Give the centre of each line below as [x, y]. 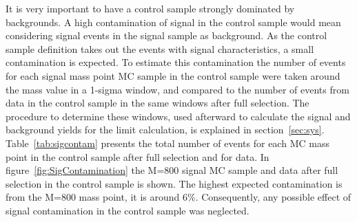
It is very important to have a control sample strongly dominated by [150, 8]
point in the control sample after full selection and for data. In [137, 156]
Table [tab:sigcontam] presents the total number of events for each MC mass [167, 143]
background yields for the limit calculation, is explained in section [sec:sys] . [165, 130]
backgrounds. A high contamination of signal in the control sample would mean [173, 22]
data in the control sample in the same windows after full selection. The [157, 103]
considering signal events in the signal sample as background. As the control [166, 35]
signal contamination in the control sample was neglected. [127, 210]
